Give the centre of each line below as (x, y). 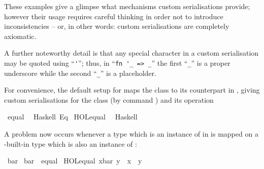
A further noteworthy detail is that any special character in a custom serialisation (131, 53)
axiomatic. (20, 36)
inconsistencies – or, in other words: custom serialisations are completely (117, 26)
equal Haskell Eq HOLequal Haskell (72, 117)
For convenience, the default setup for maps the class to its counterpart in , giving (132, 90)
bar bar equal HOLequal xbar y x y (75, 161)
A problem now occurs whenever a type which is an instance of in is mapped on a (131, 134)
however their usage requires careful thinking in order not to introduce (114, 16)
